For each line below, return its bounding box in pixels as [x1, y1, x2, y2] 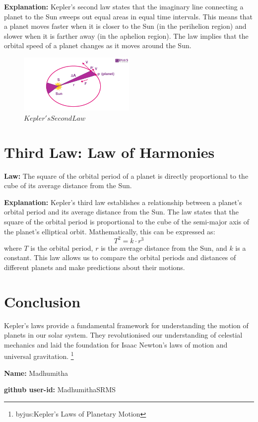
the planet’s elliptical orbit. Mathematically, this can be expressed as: [4, 226, 215, 236]
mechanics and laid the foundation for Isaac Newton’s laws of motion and [4, 339, 228, 350]
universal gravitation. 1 [4, 350, 74, 361]
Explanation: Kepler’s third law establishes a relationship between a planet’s [4, 197, 242, 207]
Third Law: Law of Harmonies [4, 141, 215, 162]
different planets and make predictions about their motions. [4, 262, 185, 272]
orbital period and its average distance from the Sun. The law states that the [4, 207, 239, 217]
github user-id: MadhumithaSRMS [4, 384, 116, 395]
